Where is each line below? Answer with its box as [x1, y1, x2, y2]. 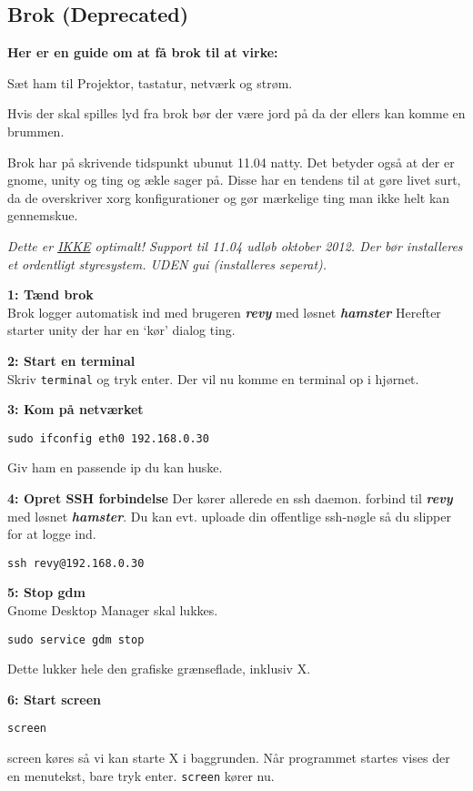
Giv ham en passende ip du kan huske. [7, 458, 223, 477]
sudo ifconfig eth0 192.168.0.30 [7, 431, 209, 445]
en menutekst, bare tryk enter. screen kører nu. [7, 766, 275, 785]
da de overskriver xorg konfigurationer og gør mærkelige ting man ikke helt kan [7, 188, 450, 207]
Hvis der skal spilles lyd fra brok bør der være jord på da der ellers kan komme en [7, 104, 466, 123]
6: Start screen [7, 689, 102, 708]
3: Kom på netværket [7, 400, 144, 419]
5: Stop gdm [7, 583, 86, 602]
